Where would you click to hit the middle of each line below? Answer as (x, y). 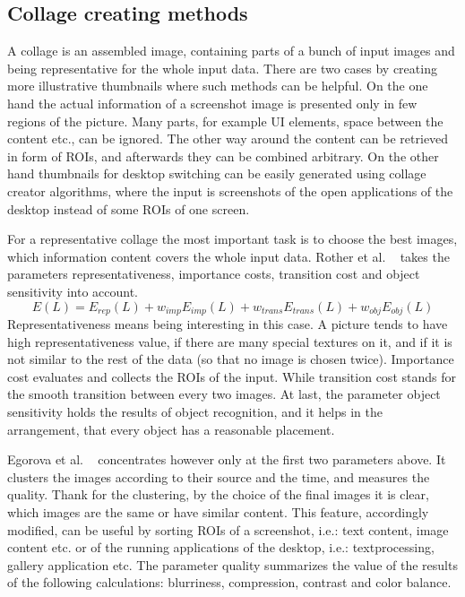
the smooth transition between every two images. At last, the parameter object (224, 394)
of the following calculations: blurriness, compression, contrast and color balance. (229, 582)
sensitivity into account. (73, 291)
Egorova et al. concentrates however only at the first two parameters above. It (227, 459)
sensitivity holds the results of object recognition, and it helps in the (195, 411)
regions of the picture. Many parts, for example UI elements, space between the (225, 121)
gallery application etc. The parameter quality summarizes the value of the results (232, 564)
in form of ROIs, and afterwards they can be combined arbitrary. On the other (223, 156)
